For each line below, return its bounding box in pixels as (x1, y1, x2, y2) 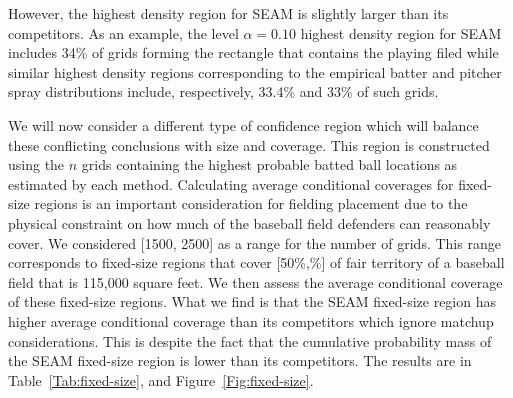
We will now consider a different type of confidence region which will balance (8, 114, 479, 135)
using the (8, 154, 65, 175)
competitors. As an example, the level (8, 22, 239, 43)
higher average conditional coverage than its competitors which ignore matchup (8, 310, 494, 331)
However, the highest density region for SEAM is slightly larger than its (8, 3, 449, 23)
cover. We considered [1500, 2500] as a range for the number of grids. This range (8, 232, 501, 253)
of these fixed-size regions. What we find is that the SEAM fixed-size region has (8, 291, 496, 312)
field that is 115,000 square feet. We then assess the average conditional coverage (8, 271, 503, 292)
